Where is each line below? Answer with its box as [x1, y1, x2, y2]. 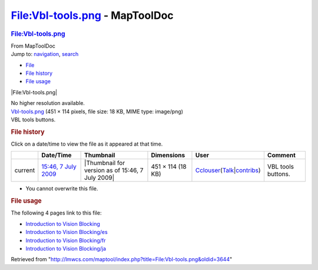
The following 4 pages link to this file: [11, 209, 102, 216]
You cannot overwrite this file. [25, 185, 98, 192]
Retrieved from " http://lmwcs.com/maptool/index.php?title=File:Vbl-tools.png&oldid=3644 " [11, 256, 233, 263]
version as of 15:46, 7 [84, 166, 144, 174]
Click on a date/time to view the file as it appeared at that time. [11, 140, 163, 147]
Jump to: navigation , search [11, 51, 79, 58]
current [14, 166, 35, 174]
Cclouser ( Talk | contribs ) [195, 166, 261, 174]
